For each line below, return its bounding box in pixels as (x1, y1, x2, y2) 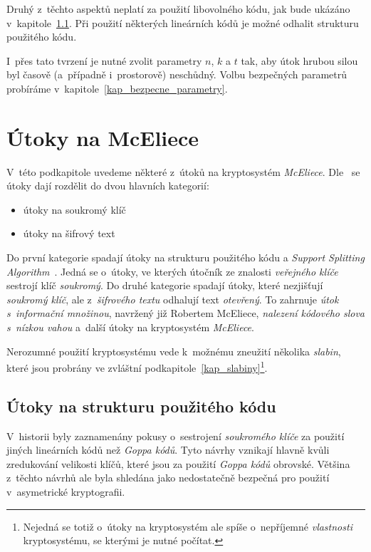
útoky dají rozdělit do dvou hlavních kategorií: (6, 178, 209, 193)
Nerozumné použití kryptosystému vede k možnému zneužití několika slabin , (6, 343, 341, 358)
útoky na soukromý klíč (23, 202, 126, 217)
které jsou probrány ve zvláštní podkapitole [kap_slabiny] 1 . (6, 358, 268, 375)
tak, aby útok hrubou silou (241, 53, 358, 68)
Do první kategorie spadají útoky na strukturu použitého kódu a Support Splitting (6, 250, 365, 265)
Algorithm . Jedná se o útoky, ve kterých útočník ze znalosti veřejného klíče (6, 264, 338, 278)
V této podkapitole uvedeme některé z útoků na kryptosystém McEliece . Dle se (6, 164, 360, 179)
